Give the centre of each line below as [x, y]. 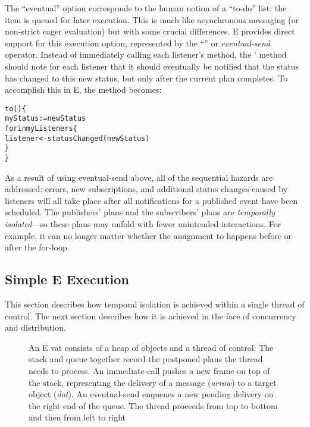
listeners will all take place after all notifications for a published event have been [151, 200]
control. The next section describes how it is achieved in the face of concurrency [151, 315]
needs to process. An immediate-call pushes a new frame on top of [149, 371]
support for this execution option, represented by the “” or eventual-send [137, 43]
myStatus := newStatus [46, 119]
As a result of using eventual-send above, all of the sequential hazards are [139, 177]
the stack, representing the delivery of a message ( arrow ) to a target [153, 382]
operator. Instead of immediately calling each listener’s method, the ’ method [146, 54]
